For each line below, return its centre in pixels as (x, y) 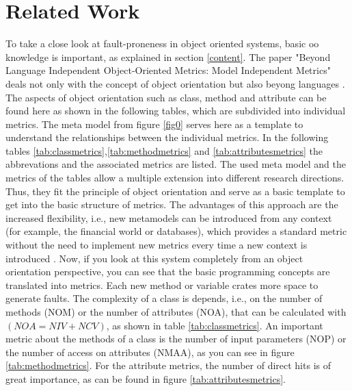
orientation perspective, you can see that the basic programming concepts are (168, 272)
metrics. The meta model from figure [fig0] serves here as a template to (154, 124)
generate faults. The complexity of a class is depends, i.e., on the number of (164, 298)
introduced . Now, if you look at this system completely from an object (154, 258)
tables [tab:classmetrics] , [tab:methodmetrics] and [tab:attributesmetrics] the (164, 150)
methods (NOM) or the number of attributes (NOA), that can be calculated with (176, 312)
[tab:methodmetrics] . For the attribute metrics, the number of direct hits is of (168, 365)
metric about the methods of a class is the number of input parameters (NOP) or (176, 339)
